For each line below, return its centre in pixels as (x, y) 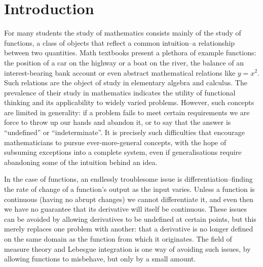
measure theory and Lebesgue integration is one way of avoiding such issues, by (127, 248)
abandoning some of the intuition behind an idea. (81, 162)
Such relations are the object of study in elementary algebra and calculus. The (126, 82)
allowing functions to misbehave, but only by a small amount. (100, 259)
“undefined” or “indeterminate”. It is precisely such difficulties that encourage (124, 132)
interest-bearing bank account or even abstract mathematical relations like (120, 72)
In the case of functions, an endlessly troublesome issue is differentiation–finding (128, 179)
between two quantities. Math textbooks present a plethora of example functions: (130, 53)
